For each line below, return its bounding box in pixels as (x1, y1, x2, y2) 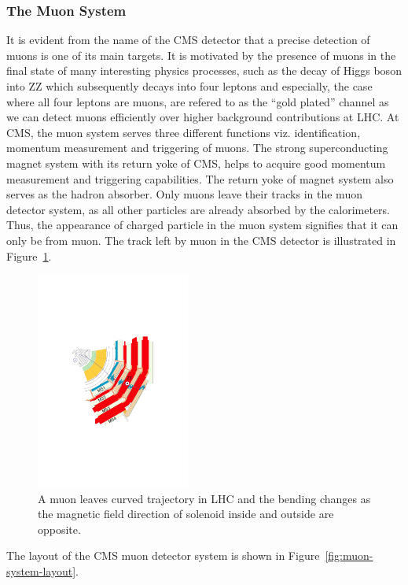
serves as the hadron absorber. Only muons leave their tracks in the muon (6, 186, 362, 202)
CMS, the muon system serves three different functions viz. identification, (6, 124, 361, 140)
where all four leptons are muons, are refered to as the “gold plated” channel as (6, 93, 389, 109)
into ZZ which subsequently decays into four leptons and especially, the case (6, 78, 373, 94)
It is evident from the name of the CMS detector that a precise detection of (6, 31, 370, 48)
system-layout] (6, 563, 76, 579)
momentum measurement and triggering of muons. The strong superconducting (6, 139, 388, 156)
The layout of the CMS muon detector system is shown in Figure (6, 547, 320, 564)
